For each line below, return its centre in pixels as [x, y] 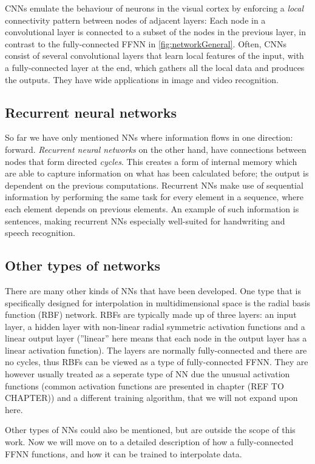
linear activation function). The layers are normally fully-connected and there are [156, 350]
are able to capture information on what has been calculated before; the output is [157, 173]
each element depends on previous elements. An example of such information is [152, 208]
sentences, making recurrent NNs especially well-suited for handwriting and [145, 220]
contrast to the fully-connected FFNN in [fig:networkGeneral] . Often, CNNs [146, 43]
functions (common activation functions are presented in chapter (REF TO [144, 385]
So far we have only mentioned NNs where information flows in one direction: [149, 137]
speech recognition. [40, 233]
